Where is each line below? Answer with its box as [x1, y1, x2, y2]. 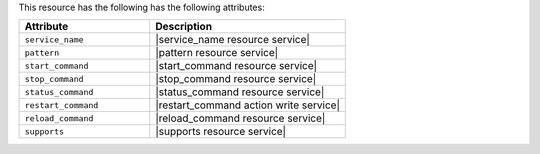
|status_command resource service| [155, 85, 325, 99]
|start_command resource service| [155, 59, 318, 73]
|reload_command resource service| [155, 111, 326, 125]
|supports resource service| [155, 125, 287, 139]
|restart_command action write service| [155, 98, 340, 112]
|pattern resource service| [155, 46, 279, 60]
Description [155, 20, 213, 34]
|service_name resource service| [155, 33, 310, 47]
